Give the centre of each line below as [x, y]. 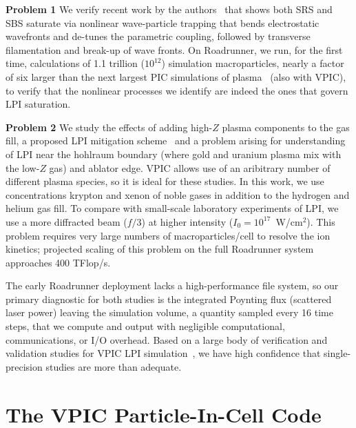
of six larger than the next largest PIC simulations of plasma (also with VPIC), [176, 76]
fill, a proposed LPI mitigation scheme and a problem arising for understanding [176, 140]
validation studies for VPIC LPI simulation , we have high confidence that [163, 353]
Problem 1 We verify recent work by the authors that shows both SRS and [169, 9]
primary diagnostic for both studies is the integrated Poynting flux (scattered [169, 299]
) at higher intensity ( [187, 221]
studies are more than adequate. [114, 366]
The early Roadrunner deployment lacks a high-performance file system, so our [172, 285]
